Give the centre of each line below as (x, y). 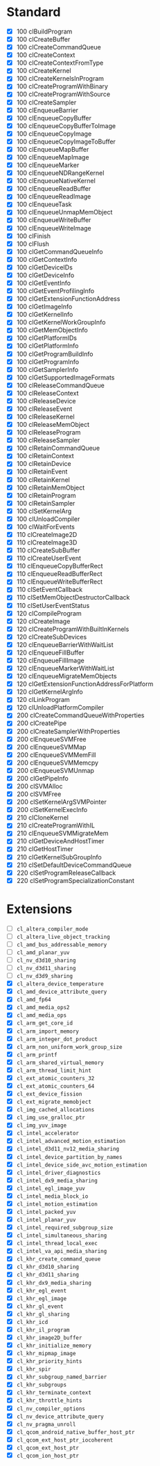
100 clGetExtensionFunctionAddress (68, 299)
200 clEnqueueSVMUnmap (55, 770)
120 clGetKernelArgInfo (50, 692)
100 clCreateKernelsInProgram (60, 79)
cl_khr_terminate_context (54, 1393)
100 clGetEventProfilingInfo (55, 291)
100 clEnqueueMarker (48, 165)
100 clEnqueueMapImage (53, 157)
